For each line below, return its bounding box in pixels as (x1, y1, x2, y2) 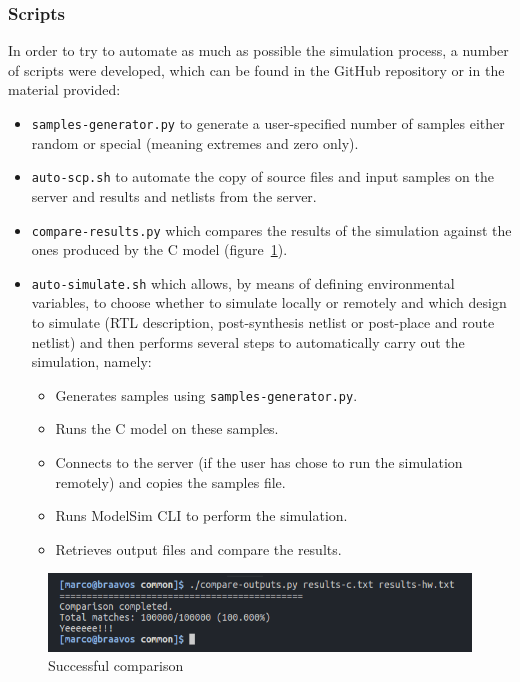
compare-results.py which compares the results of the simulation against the (31, 219, 512, 240)
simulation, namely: (31, 351, 152, 372)
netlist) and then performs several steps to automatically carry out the (31, 331, 465, 352)
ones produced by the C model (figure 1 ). (31, 239, 288, 260)
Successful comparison (48, 655, 184, 676)
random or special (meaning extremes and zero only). (31, 132, 359, 153)
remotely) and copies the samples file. (55, 471, 286, 492)
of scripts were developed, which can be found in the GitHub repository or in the (8, 59, 505, 80)
